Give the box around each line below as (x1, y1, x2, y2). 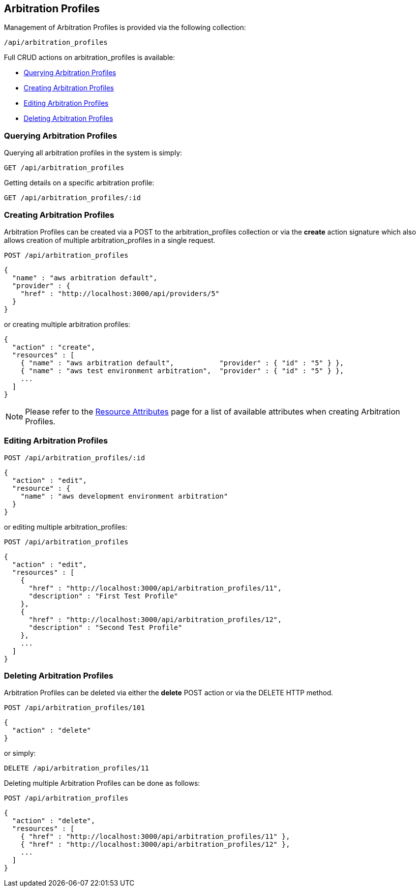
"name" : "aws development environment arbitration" (20, 492, 228, 500)
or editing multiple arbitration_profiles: (4, 522, 127, 531)
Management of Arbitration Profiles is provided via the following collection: (4, 23, 246, 32)
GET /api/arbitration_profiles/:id (4, 194, 141, 202)
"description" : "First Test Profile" (29, 592, 179, 600)
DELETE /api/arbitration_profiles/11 (4, 764, 150, 772)
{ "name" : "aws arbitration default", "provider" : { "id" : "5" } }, (20, 358, 344, 367)
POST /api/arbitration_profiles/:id (4, 453, 145, 462)
